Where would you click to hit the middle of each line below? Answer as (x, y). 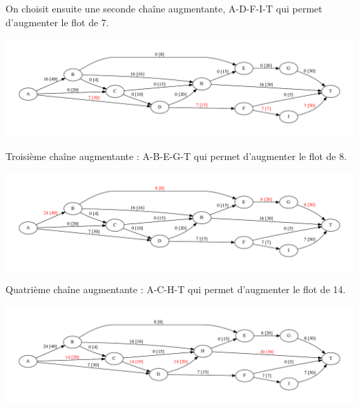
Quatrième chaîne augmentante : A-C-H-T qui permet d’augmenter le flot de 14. (176, 289)
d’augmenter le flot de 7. (57, 22)
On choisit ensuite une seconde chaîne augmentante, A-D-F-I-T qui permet (164, 8)
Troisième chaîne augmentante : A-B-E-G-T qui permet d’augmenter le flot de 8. (176, 156)
